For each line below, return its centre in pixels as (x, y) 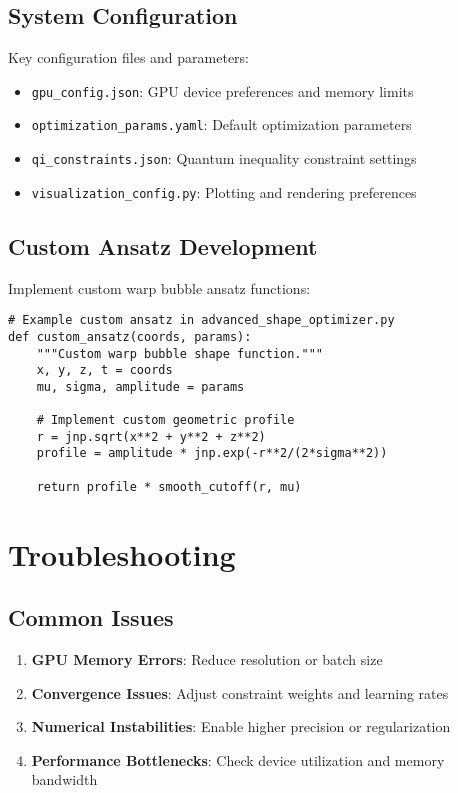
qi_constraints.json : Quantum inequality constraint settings (224, 158)
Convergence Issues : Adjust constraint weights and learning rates (240, 692)
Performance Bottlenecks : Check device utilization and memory (238, 759)
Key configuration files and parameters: (129, 57)
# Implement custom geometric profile (165, 420)
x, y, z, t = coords (104, 370)
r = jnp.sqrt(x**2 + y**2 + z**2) (151, 436)
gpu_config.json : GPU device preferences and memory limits (222, 90)
